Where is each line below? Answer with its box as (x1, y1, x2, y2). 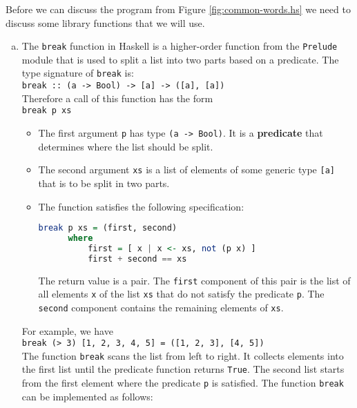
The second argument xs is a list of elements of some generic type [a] (38, 162, 335, 177)
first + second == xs (88, 253, 187, 264)
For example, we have (21, 323, 113, 338)
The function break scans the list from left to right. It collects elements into (21, 348, 344, 362)
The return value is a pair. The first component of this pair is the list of (38, 273, 351, 287)
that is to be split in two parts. (38, 175, 170, 190)
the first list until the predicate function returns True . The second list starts (21, 362, 345, 376)
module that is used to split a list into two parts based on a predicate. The (21, 52, 339, 66)
